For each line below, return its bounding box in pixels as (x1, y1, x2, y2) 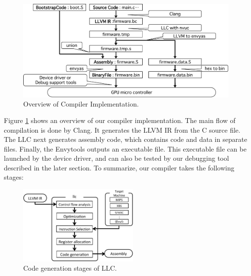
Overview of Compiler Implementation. (23, 99, 139, 109)
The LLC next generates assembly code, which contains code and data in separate (4, 134, 247, 144)
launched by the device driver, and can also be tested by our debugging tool (4, 153, 229, 163)
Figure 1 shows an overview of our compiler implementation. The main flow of (4, 115, 236, 125)
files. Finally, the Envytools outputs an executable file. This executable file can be (4, 143, 247, 153)
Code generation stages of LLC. (23, 263, 117, 273)
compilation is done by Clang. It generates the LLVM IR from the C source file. (4, 124, 240, 135)
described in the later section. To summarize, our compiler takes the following (4, 162, 235, 172)
